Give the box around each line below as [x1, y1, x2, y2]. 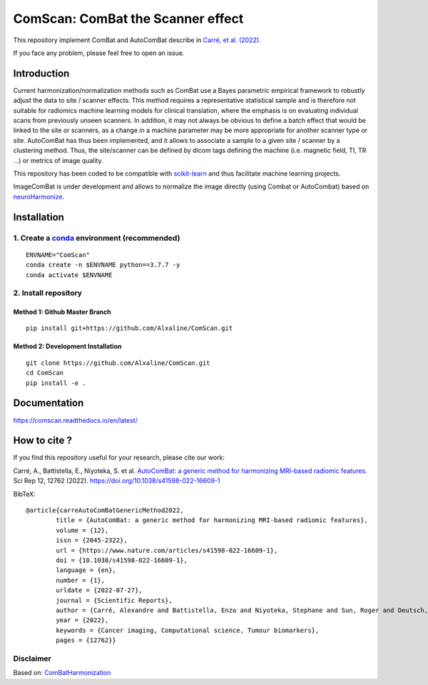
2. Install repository [13, 288, 82, 298]
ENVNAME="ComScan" [26, 251, 91, 259]
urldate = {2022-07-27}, [56, 586, 143, 594]
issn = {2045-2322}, [56, 536, 128, 544]
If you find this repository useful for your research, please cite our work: [13, 454, 225, 462]
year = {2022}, [56, 616, 109, 624]
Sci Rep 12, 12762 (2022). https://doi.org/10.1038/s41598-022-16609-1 [13, 476, 220, 485]
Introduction [13, 67, 70, 79]
